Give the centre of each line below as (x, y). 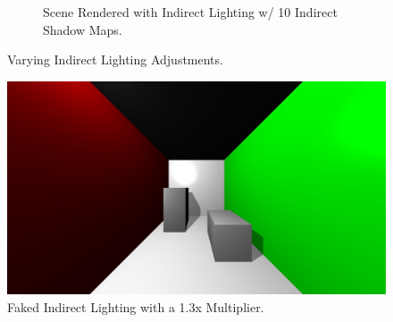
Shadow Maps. (83, 29)
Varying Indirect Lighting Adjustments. (115, 59)
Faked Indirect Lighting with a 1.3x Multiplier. (136, 306)
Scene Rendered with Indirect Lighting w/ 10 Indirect (190, 12)
